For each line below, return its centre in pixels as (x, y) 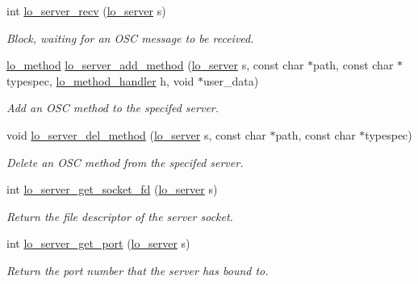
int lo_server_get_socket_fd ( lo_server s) (112, 189)
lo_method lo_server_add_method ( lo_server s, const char (155, 65)
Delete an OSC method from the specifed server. (125, 162)
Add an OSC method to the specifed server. (113, 108)
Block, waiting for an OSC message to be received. (130, 38)
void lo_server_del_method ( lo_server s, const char (136, 134)
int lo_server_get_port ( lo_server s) (98, 243)
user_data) (231, 80)
